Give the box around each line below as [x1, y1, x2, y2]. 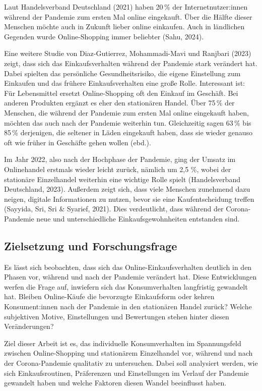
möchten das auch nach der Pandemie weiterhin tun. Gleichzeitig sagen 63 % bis [4, 117, 251, 128]
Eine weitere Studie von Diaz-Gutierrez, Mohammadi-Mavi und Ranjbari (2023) [4, 48, 251, 59]
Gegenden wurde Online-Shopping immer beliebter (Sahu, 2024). [4, 31, 204, 41]
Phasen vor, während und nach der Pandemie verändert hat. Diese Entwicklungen [4, 271, 257, 282]
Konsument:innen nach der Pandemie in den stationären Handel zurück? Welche [4, 301, 252, 312]
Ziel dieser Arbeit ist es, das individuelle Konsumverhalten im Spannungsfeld [4, 338, 241, 348]
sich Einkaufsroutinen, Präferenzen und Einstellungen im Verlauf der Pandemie [4, 367, 249, 378]
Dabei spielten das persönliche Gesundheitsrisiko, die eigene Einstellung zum [4, 68, 241, 78]
